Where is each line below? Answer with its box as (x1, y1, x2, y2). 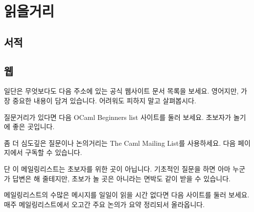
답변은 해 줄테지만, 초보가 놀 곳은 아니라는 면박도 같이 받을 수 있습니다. (12, 173, 231, 183)
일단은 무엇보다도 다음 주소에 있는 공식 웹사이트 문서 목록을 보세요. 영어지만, (4, 86, 239, 96)
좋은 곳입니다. (12, 121, 55, 132)
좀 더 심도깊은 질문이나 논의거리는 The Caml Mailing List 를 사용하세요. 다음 (4, 137, 236, 148)
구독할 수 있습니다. (25, 147, 82, 157)
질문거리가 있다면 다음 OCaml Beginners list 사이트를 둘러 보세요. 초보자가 (4, 112, 231, 122)
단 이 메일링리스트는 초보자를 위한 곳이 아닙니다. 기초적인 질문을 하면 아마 (4, 163, 231, 173)
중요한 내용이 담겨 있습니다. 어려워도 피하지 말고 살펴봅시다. (12, 95, 196, 105)
